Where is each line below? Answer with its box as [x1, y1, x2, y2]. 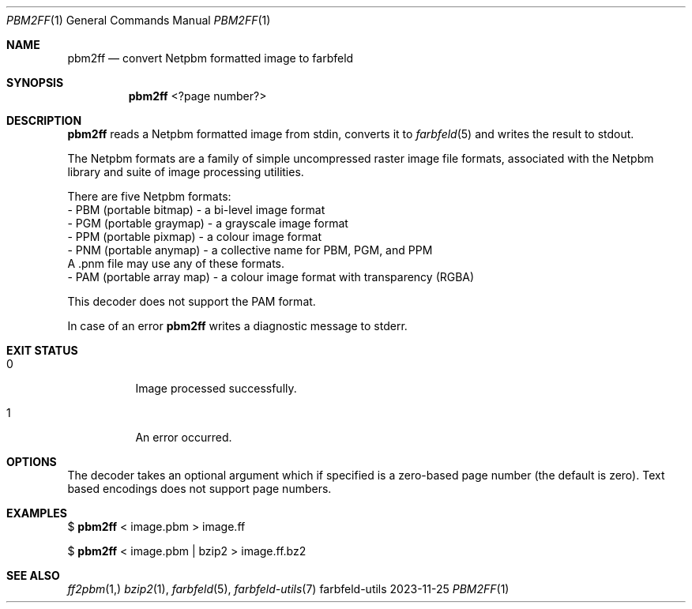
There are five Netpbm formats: [67, 190, 231, 203]
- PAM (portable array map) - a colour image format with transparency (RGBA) [67, 270, 475, 284]
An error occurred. [135, 430, 232, 444]
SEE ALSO [6, 569, 60, 582]
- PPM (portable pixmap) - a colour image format [67, 230, 322, 243]
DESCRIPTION [6, 114, 82, 127]
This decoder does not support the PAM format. [67, 295, 316, 308]
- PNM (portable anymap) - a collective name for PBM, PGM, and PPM [67, 243, 433, 257]
